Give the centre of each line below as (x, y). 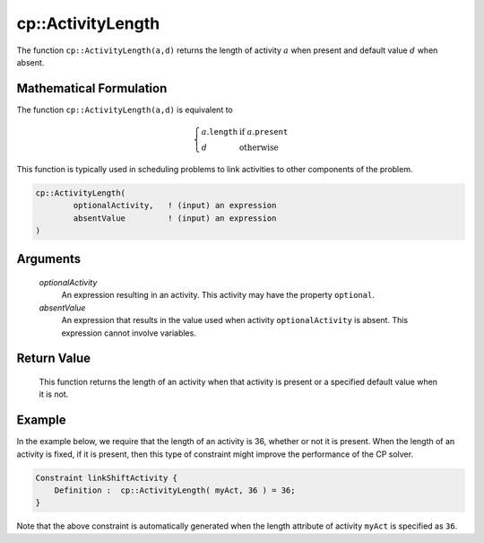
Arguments (49, 259)
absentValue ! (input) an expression (175, 218)
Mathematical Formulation (92, 88)
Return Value (54, 359)
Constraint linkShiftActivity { (107, 477)
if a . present (264, 132)
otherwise (259, 148)
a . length (219, 132)
